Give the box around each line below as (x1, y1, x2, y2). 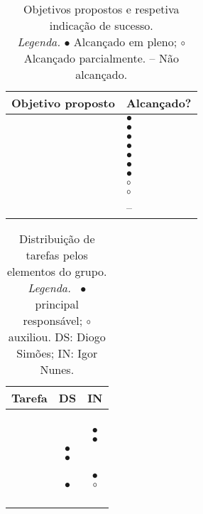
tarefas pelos (26, 247, 88, 263)
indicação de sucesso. (49, 17, 153, 33)
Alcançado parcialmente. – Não (23, 50, 179, 66)
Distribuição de (18, 230, 95, 247)
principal (35, 296, 79, 312)
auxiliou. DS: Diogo (8, 328, 106, 345)
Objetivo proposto (11, 95, 115, 111)
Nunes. (40, 361, 75, 378)
